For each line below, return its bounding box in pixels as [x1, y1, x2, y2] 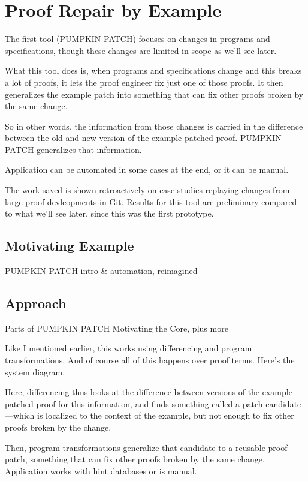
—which [5, 409, 35, 422]
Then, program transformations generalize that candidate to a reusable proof [5, 441, 288, 453]
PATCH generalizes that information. [5, 143, 142, 155]
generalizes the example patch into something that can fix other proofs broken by [5, 88, 304, 100]
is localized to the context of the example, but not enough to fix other [37, 409, 294, 422]
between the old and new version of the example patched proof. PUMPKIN [5, 131, 282, 144]
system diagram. [5, 365, 65, 378]
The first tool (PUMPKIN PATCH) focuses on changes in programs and [5, 32, 270, 45]
